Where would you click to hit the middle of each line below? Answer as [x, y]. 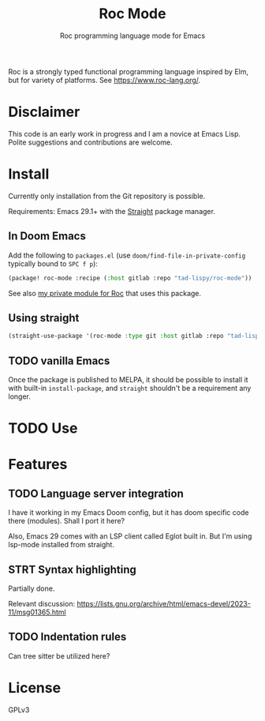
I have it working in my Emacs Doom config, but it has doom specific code [129, 513]
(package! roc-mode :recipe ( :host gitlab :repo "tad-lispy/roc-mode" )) [130, 278]
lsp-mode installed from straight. [61, 545]
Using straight [44, 318]
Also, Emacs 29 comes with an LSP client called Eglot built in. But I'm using [130, 536]
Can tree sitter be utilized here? [59, 655]
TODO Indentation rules [67, 637]
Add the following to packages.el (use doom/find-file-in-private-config [127, 255]
